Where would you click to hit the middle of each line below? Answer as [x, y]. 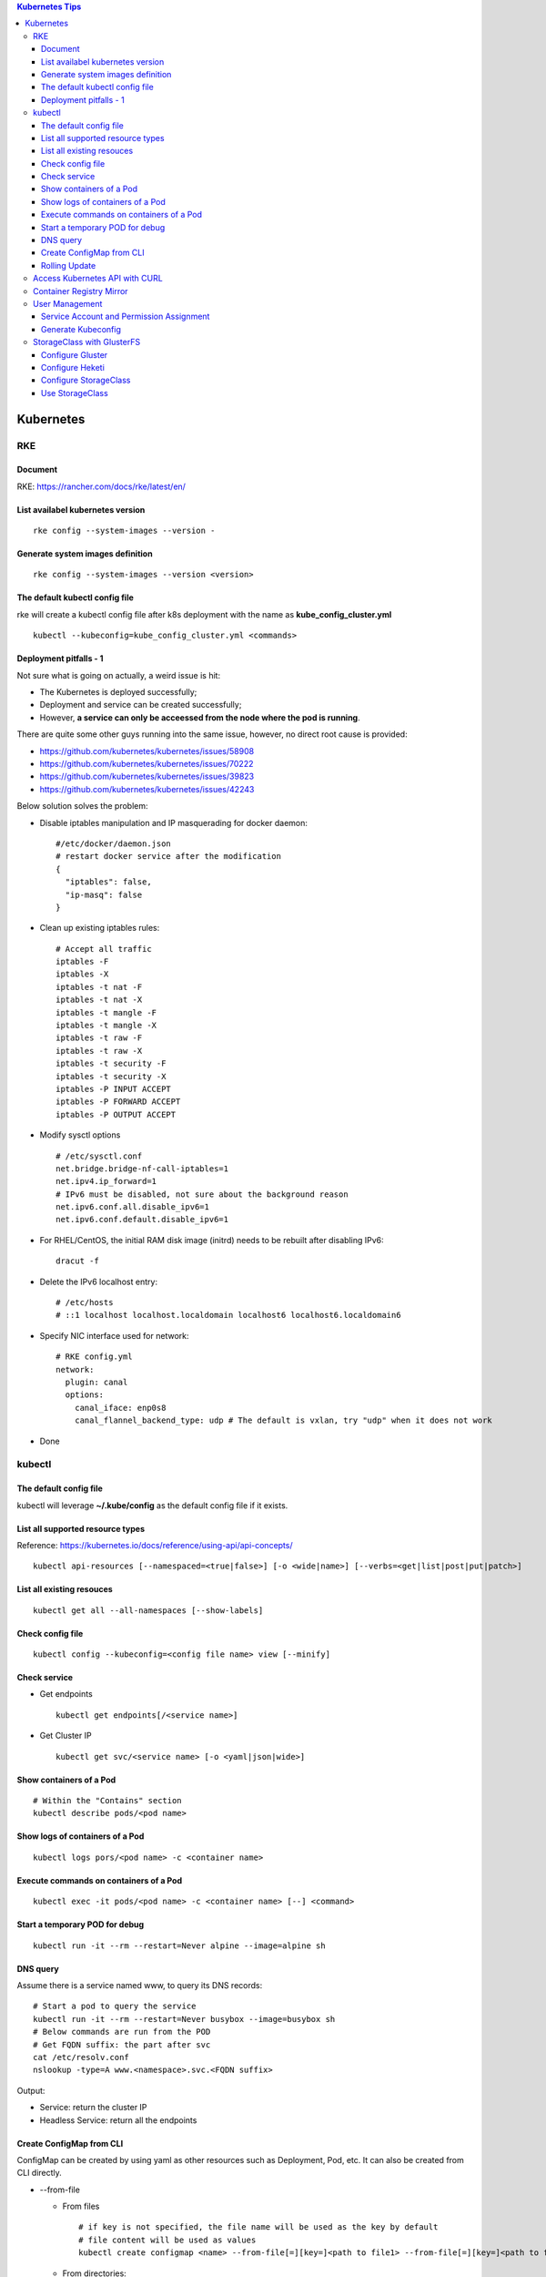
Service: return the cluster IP [93, 2108]
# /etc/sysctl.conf [99, 1156]
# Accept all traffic [104, 949]
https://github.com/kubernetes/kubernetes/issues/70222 [147, 763]
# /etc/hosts [85, 1303]
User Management [68, 303]
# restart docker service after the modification [169, 857]
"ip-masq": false [104, 894]
